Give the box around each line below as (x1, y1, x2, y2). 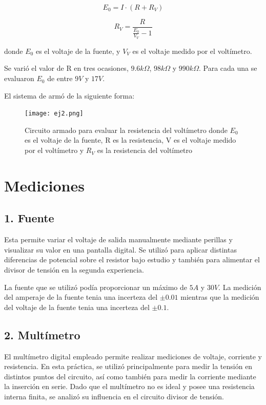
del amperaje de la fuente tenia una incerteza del (4, 292, 158, 302)
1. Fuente (4, 210, 54, 226)
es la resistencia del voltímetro (97, 145, 193, 156)
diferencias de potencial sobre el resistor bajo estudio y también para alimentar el (4, 254, 260, 265)
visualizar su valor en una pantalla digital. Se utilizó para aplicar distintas (4, 244, 237, 255)
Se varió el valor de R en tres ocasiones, (4, 63, 129, 73)
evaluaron (4, 73, 34, 84)
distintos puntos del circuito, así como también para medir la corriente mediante (4, 371, 256, 381)
